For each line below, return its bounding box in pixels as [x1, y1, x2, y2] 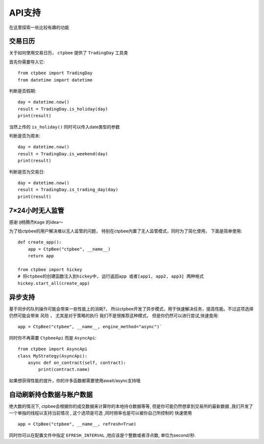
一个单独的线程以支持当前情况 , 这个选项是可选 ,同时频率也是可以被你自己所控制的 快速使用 [9, 410, 192, 416]
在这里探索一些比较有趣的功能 [9, 24, 69, 30]
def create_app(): [18, 239, 62, 245]
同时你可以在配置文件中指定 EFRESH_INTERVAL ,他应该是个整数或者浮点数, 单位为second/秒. [9, 432, 196, 438]
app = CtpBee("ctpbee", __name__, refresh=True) [18, 422, 136, 427]
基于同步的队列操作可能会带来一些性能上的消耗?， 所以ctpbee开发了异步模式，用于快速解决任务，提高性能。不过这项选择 [9, 306, 254, 312]
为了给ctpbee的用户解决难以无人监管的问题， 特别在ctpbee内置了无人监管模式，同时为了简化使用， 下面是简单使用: [9, 228, 242, 234]
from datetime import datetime [18, 77, 93, 83]
